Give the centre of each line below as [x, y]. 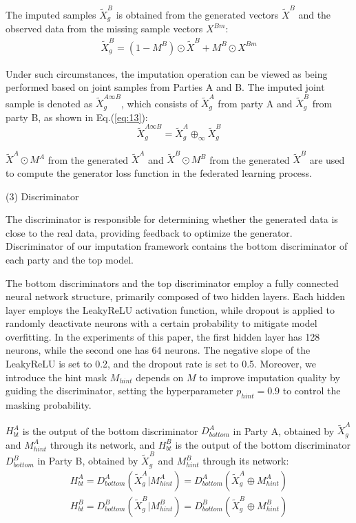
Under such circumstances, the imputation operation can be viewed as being [167, 73]
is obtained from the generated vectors [197, 14]
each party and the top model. [70, 259]
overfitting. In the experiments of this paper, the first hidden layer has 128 [163, 336]
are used [327, 159]
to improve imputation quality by [270, 377]
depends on [160, 377]
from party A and [255, 103]
